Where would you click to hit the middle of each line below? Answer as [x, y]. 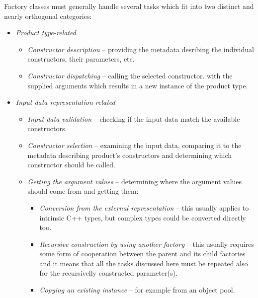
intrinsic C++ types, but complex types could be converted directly [143, 217]
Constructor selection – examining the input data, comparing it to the [134, 145]
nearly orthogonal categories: [48, 16]
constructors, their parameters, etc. [81, 59]
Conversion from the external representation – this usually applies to [144, 207]
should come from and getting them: [83, 191]
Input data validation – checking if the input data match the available [134, 118]
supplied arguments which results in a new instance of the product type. [138, 85]
